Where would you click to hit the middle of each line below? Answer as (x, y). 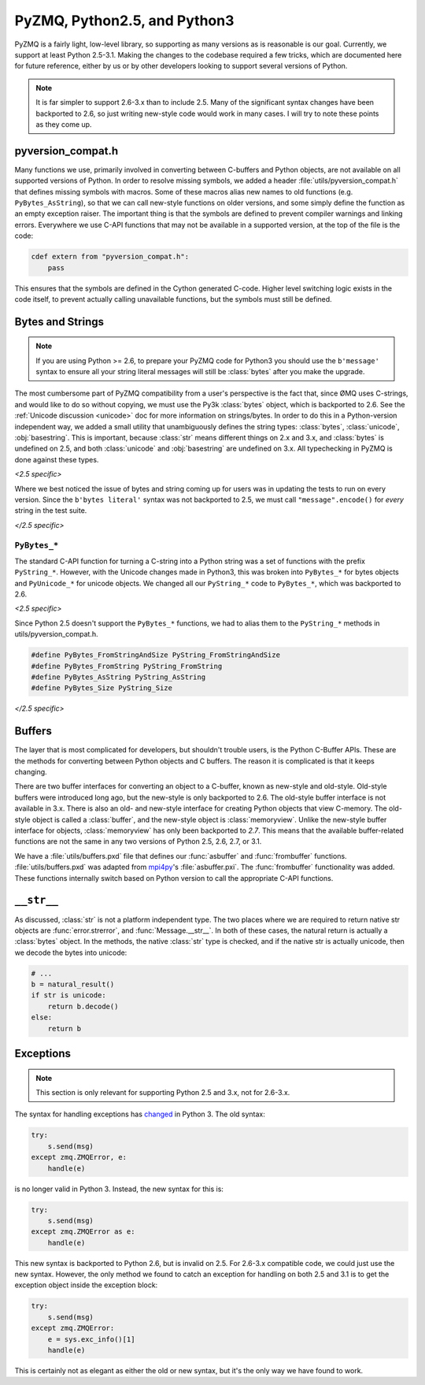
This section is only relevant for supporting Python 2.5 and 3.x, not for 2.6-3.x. (163, 1092)
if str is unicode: (68, 995)
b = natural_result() (73, 984)
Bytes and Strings (59, 322)
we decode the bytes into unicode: (71, 952)
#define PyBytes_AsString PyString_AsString (118, 677)
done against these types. (57, 459)
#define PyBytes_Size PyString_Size (102, 688)
